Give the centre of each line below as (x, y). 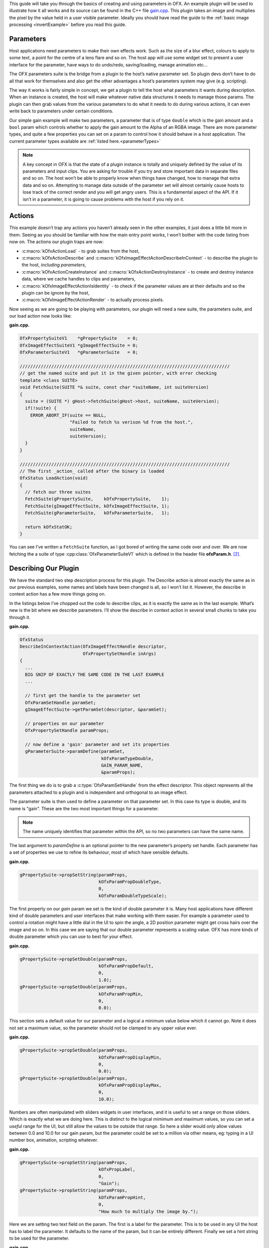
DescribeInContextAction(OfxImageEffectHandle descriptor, (93, 647)
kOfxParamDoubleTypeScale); (133, 896)
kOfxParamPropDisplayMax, (130, 1085)
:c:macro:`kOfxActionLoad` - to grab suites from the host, (80, 251)
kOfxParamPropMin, (121, 994)
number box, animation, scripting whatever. (54, 1140)
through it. (20, 617)
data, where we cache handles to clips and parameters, (79, 279)
